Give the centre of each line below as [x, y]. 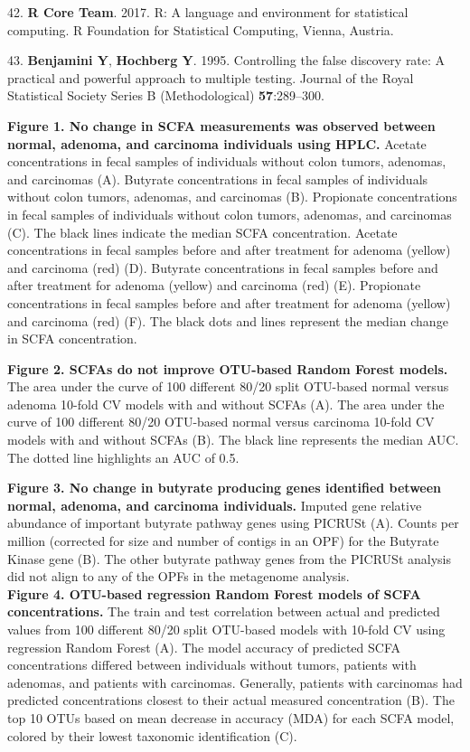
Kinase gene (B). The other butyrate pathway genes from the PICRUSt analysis [229, 558]
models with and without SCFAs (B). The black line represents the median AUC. [233, 440]
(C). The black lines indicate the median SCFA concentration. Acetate [202, 232]
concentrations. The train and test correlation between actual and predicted [224, 611]
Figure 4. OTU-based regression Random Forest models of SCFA [214, 593]
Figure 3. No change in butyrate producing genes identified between [225, 488]
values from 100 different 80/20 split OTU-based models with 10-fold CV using [226, 629]
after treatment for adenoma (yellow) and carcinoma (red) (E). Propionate [214, 285]
